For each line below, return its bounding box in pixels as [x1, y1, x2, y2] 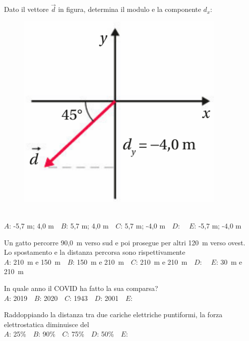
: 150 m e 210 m [72, 256, 124, 267]
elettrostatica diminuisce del [4, 319, 89, 329]
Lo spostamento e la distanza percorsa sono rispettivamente [4, 247, 186, 257]
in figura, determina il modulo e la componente [58, 4, 201, 14]
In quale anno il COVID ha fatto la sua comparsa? [4, 283, 158, 293]
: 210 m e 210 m [136, 256, 187, 267]
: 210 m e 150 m [9, 256, 61, 267]
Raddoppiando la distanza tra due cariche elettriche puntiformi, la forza [4, 309, 223, 320]
